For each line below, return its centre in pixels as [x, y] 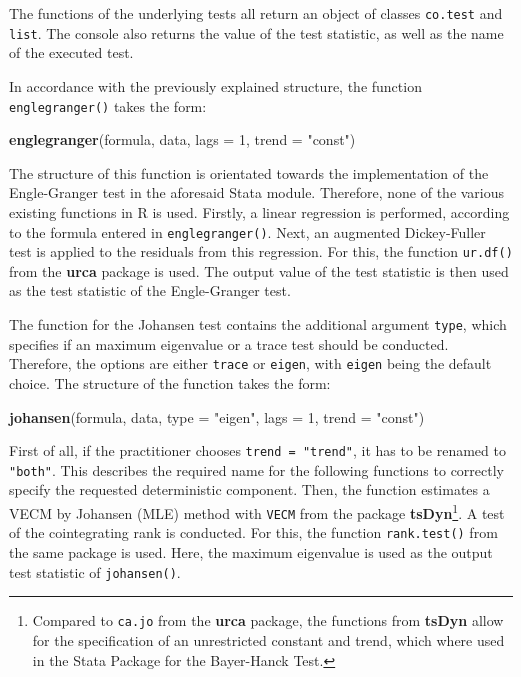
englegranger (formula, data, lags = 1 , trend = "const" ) [182, 139]
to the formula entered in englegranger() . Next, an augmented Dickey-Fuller [247, 231]
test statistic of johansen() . [95, 571]
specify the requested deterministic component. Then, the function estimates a [249, 489]
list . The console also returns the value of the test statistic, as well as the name [256, 32]
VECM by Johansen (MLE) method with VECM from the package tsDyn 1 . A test [257, 511]
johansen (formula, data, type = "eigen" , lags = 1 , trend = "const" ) [217, 416]
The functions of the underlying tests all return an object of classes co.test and [256, 13]
